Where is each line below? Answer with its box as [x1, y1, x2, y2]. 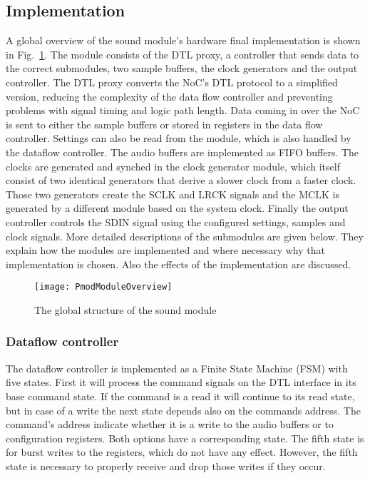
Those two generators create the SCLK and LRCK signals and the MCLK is [6, 186, 339, 201]
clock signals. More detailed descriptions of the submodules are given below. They [6, 228, 364, 243]
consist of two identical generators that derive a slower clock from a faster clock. [6, 173, 356, 188]
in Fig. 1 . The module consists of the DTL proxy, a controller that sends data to [6, 46, 359, 61]
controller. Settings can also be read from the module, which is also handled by [6, 131, 351, 146]
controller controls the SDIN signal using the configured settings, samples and [6, 214, 346, 229]
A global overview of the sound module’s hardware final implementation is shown [6, 33, 361, 48]
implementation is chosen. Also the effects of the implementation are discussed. [6, 256, 351, 271]
